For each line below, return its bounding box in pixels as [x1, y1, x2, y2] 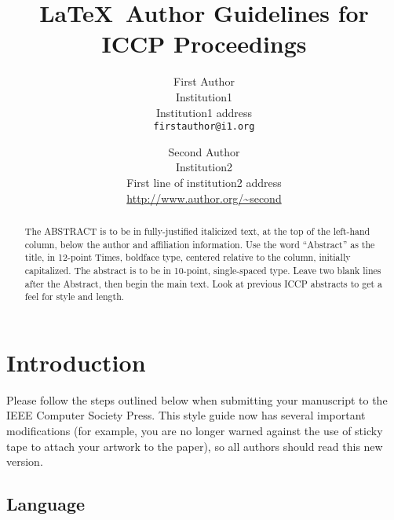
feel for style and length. [24, 290, 125, 303]
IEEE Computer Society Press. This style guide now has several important [6, 407, 366, 423]
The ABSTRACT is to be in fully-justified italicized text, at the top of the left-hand [24, 224, 370, 237]
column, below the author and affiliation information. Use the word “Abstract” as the [24, 237, 375, 251]
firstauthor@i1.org [153, 121, 255, 133]
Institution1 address [155, 104, 252, 120]
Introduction [6, 346, 146, 378]
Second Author [168, 143, 240, 159]
